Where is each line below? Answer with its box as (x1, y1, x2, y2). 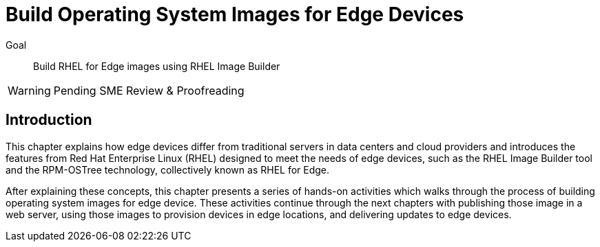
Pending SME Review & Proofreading (53, 83, 245, 97)
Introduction (6, 111, 92, 129)
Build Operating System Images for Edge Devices (6, 3, 464, 26)
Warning (8, 83, 51, 97)
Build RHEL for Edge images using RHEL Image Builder (33, 60, 280, 72)
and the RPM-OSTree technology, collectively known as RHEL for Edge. (6, 163, 330, 176)
